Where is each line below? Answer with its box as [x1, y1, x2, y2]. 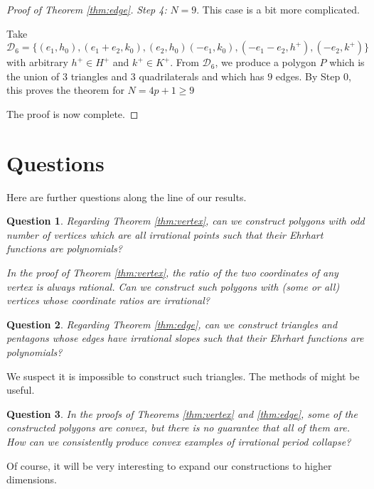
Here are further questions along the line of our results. [6, 189, 247, 204]
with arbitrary [6, 55, 68, 70]
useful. [6, 382, 35, 397]
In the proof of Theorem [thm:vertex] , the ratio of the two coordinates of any [6, 265, 338, 280]
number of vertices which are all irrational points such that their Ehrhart [6, 227, 324, 242]
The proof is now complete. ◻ [6, 106, 139, 121]
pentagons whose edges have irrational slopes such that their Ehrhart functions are [6, 331, 364, 345]
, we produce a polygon [215, 55, 316, 70]
